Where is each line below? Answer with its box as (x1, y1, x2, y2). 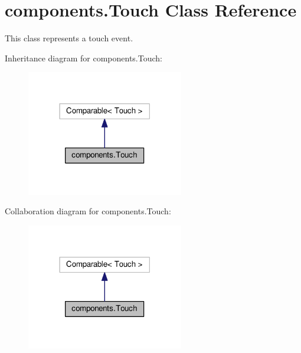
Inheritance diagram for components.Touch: (5, 51, 162, 64)
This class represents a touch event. (5, 32, 133, 44)
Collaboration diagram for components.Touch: (5, 205, 171, 217)
